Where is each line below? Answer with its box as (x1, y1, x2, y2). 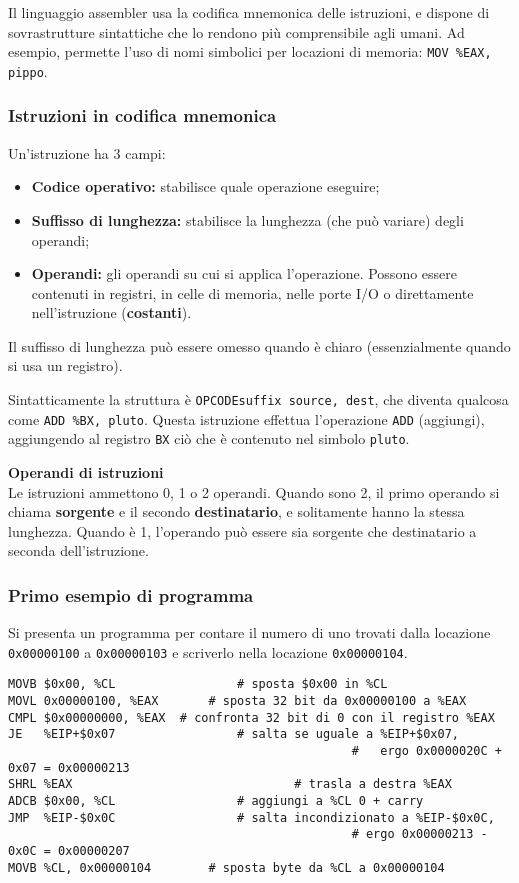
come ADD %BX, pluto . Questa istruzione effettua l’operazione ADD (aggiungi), (8, 408, 485, 429)
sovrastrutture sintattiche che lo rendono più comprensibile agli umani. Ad (8, 21, 465, 42)
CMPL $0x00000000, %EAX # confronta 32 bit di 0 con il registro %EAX (8, 710, 495, 725)
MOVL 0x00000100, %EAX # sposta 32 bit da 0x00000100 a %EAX (8, 694, 467, 709)
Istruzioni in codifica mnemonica (8, 103, 277, 128)
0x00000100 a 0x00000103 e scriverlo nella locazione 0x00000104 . (8, 641, 408, 662)
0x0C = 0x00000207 (8, 844, 130, 859)
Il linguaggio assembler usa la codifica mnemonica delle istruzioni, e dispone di (8, 2, 490, 22)
